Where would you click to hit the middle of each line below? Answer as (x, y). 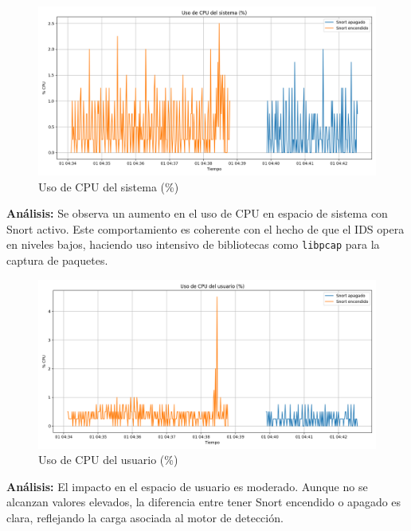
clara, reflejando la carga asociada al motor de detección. (145, 517)
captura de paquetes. (57, 260)
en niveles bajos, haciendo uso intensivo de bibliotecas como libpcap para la (193, 244)
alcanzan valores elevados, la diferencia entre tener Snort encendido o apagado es (204, 502)
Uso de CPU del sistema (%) (109, 186)
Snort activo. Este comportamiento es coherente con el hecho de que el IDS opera (205, 228)
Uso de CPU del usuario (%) (108, 460)
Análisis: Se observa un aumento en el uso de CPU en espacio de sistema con (197, 213)
